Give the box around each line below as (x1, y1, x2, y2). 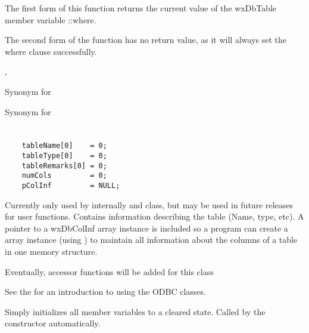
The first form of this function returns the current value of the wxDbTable (5, 2, 277, 14)
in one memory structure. (5, 245, 98, 257)
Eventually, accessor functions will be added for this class (5, 265, 214, 277)
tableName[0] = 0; (21, 141, 107, 150)
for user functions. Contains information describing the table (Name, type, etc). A (5, 210, 304, 223)
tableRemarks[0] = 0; (21, 161, 107, 170)
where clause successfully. (5, 45, 97, 57)
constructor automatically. (5, 317, 101, 329)
